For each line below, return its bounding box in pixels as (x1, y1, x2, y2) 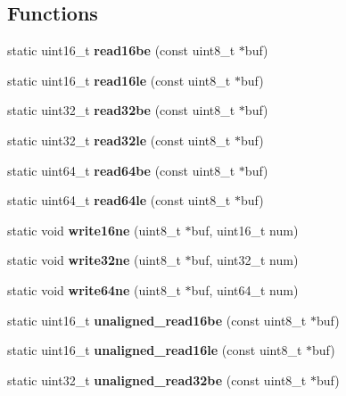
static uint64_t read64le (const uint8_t (7, 191, 231, 210)
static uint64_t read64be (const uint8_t (7, 161, 235, 179)
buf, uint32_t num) (191, 251, 299, 269)
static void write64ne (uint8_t (7, 280, 181, 299)
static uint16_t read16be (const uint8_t (7, 41, 235, 60)
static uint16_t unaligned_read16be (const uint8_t (7, 310, 307, 329)
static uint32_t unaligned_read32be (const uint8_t (7, 370, 307, 389)
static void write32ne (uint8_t (7, 251, 181, 269)
